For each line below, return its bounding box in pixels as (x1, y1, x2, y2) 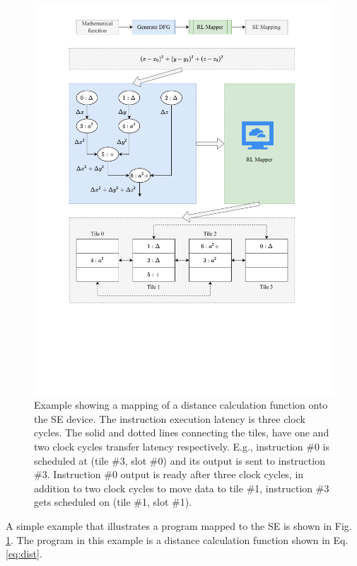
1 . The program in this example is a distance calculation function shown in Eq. (6, 532, 349, 547)
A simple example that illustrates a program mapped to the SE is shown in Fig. (6, 518, 352, 533)
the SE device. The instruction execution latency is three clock (34, 411, 305, 426)
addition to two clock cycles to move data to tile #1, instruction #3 (34, 480, 329, 495)
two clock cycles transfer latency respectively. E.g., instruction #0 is (34, 438, 329, 453)
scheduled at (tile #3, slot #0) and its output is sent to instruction (34, 453, 325, 468)
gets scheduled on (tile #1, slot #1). (34, 494, 192, 509)
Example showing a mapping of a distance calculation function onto (34, 397, 328, 412)
